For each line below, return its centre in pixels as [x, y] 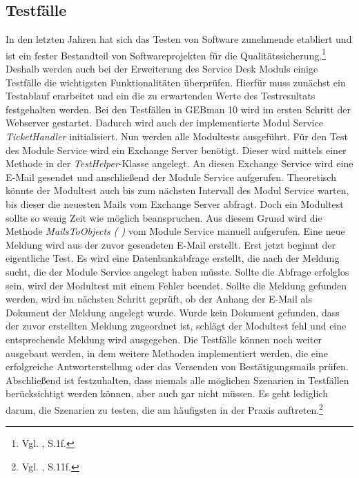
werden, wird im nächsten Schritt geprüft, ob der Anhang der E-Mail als [159, 299]
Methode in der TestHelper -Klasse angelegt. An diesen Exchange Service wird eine [179, 163]
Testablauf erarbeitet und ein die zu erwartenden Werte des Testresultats [161, 96]
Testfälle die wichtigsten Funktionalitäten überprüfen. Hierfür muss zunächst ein [176, 82]
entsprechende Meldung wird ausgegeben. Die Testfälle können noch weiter [164, 339]
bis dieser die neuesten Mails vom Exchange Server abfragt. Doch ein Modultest [175, 203]
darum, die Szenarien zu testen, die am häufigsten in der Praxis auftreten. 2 [164, 408]
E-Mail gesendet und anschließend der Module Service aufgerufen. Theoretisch [171, 176]
